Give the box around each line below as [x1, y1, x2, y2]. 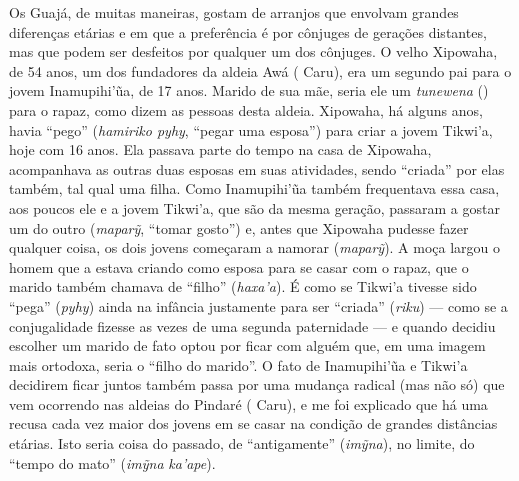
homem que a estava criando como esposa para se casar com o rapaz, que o [9, 256, 469, 277]
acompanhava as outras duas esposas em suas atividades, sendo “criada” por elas [9, 158, 505, 179]
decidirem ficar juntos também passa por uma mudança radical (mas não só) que [9, 374, 505, 395]
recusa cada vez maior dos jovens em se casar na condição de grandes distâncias [9, 413, 498, 434]
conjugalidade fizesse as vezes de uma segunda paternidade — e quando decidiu [9, 315, 496, 336]
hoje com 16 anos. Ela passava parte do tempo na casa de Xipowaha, [9, 139, 432, 160]
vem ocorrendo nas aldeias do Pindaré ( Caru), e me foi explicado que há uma [9, 393, 488, 414]
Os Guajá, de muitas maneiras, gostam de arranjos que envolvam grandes [9, 2, 459, 22]
